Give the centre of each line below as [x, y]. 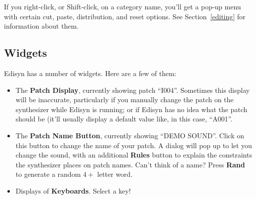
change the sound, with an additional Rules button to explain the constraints [134, 155]
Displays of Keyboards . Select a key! [73, 190]
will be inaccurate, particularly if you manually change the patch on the [125, 99]
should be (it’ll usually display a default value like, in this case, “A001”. [124, 119]
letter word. [115, 174]
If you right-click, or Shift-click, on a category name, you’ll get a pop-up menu [123, 6]
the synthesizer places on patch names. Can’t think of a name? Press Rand [130, 164]
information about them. [41, 26]
